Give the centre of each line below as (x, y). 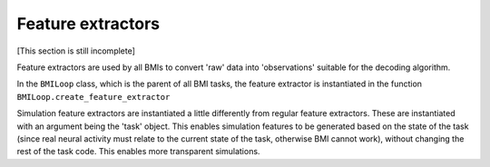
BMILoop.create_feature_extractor (93, 97)
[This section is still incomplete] (76, 51)
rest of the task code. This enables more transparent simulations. (138, 152)
